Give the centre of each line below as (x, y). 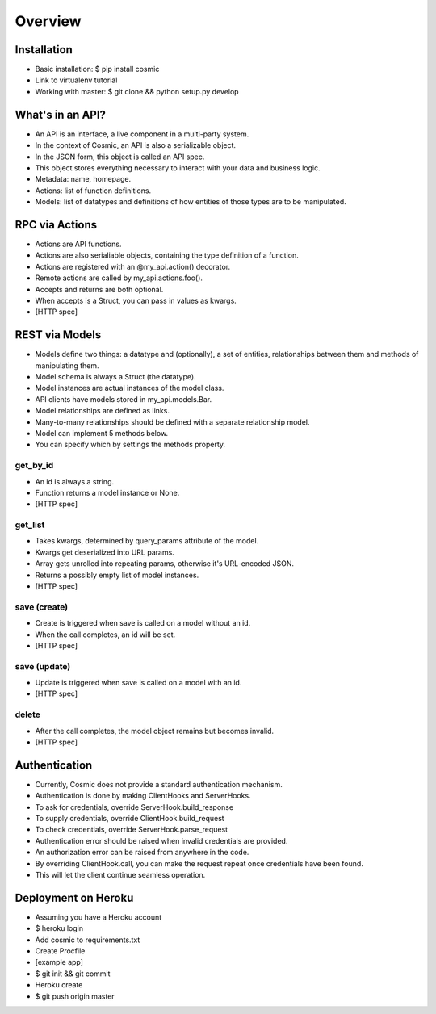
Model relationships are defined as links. (102, 411)
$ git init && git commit (73, 974)
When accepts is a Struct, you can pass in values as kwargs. (136, 300)
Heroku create (59, 985)
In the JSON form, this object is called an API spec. (120, 157)
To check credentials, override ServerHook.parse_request (132, 830)
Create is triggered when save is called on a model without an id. (143, 623)
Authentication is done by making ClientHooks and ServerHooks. (143, 796)
